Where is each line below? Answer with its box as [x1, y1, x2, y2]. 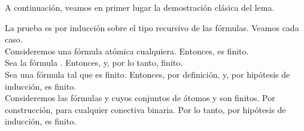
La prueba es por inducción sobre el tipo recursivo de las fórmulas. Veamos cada [5, 21, 299, 33]
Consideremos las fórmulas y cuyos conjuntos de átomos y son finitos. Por [5, 92, 275, 104]
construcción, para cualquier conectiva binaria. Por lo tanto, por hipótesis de [5, 103, 286, 115]
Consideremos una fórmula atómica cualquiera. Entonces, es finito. [5, 44, 249, 57]
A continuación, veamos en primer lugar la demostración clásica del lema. [5, 1, 275, 13]
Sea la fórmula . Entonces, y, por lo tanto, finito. [5, 56, 183, 69]
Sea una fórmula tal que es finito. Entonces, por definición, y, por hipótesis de [5, 68, 290, 80]
